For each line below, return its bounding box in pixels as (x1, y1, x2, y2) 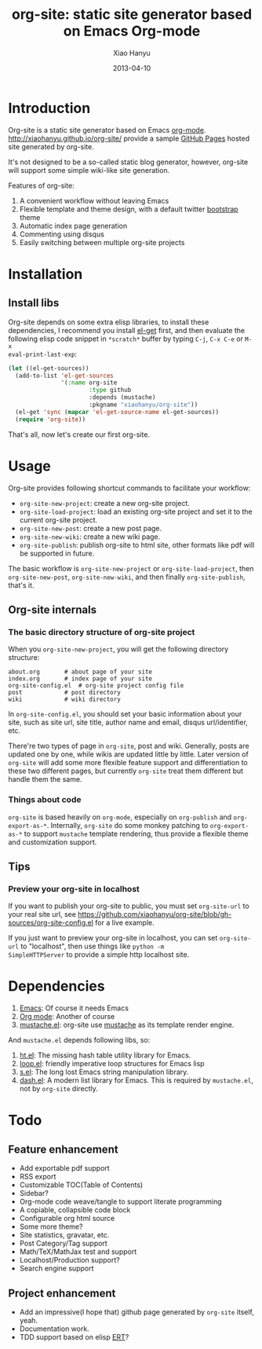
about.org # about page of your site (8, 668, 153, 676)
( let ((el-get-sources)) (8, 364, 89, 372)
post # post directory (8, 689, 122, 697)
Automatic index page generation (19, 221, 128, 230)
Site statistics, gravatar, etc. (19, 1230, 110, 1240)
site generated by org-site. (8, 141, 94, 151)
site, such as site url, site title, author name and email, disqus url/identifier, (8, 717, 249, 728)
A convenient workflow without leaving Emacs (19, 196, 169, 205)
